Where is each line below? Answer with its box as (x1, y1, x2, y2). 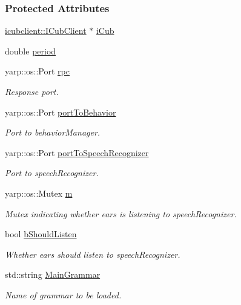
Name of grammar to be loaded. (5, 288, 122, 301)
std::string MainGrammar (5, 268, 101, 281)
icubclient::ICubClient (5, 24, 87, 37)
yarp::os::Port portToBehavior (5, 105, 116, 118)
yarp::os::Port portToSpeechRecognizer (5, 146, 149, 159)
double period (5, 44, 56, 57)
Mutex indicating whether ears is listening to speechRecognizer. (5, 207, 237, 220)
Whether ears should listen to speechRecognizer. (5, 248, 180, 260)
